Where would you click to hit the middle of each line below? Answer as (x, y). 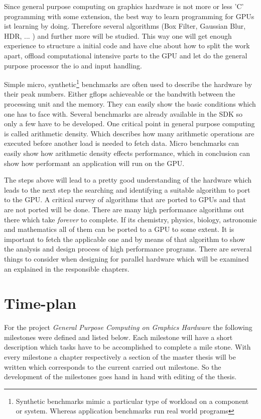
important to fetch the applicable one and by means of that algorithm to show (125, 239)
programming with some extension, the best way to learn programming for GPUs (129, 16)
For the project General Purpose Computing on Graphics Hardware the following (128, 327)
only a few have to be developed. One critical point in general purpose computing (129, 123)
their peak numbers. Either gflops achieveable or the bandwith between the (120, 94)
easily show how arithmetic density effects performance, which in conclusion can (127, 153)
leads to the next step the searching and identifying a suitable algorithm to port (127, 189)
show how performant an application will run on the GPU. (94, 163)
